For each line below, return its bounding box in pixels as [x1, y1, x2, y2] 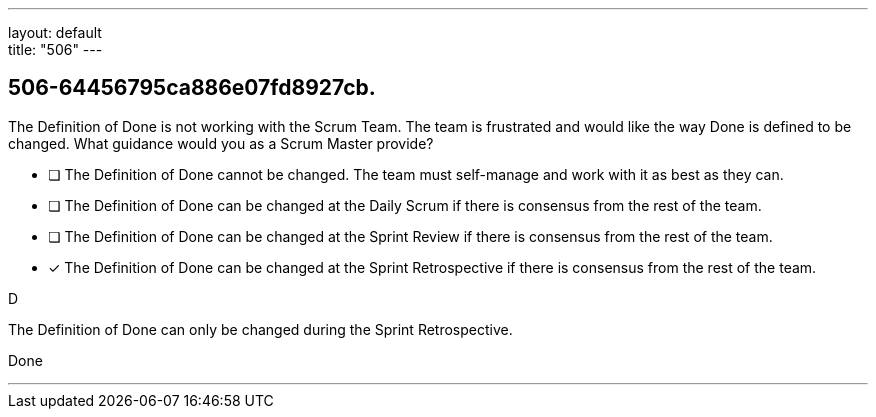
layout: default [8, 24, 102, 41]
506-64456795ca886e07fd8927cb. [8, 75, 376, 101]
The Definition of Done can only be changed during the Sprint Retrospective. [8, 320, 513, 338]
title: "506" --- [8, 41, 103, 58]
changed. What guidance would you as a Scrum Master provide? [8, 134, 434, 152]
